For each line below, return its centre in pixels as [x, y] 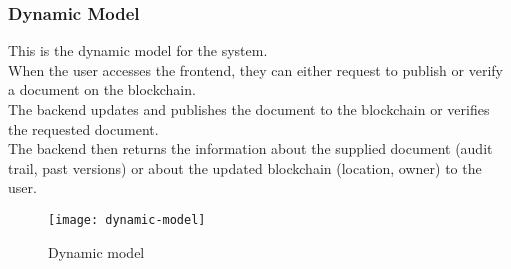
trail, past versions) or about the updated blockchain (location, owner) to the [245, 167]
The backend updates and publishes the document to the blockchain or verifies [249, 109]
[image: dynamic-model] [127, 219]
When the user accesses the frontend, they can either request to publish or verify [255, 69]
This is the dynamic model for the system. [138, 50]
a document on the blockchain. [102, 89]
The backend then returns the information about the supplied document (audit [250, 148]
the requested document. [83, 128]
